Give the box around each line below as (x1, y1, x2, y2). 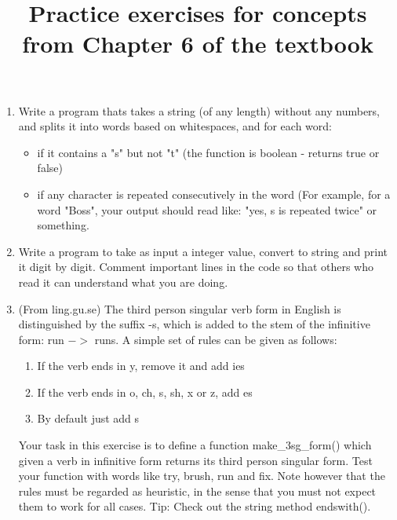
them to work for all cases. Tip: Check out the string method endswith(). (18, 498, 371, 515)
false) (37, 159, 63, 176)
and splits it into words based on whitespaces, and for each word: (18, 118, 332, 134)
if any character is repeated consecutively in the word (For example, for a (37, 185, 391, 202)
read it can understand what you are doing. (18, 273, 228, 290)
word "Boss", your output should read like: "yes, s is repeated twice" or (37, 201, 377, 218)
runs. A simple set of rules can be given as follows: (94, 331, 337, 347)
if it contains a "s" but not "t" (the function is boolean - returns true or (37, 144, 380, 160)
